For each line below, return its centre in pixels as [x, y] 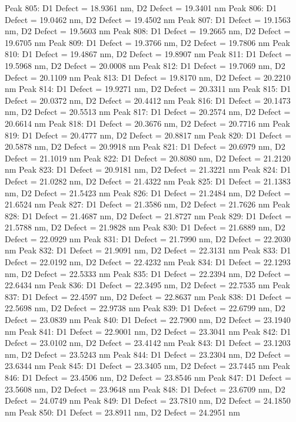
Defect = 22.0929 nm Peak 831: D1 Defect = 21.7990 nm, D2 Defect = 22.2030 [148, 238]
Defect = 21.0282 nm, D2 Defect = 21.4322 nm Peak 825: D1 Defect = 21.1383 [148, 181]
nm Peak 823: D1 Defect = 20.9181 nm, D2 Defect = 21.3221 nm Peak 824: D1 [148, 169]
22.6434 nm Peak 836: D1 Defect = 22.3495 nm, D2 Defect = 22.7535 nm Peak [147, 285]
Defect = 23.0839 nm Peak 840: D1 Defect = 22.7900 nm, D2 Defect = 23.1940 [148, 320]
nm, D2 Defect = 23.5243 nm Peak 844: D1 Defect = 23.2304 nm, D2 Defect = [148, 354]
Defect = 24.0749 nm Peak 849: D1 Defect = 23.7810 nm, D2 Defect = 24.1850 [148, 400]
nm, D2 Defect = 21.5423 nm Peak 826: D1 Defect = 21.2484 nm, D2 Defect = [148, 192]
